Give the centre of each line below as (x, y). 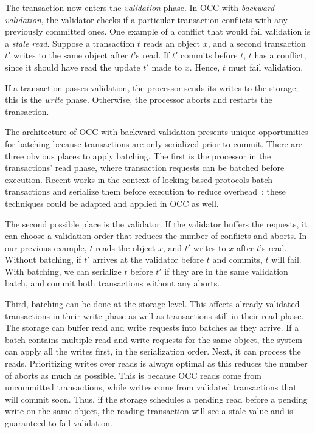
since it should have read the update (73, 67)
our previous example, (46, 247)
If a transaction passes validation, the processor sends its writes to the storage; (152, 87)
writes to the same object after (71, 55)
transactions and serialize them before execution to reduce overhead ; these (145, 191)
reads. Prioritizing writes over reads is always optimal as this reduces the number (156, 363)
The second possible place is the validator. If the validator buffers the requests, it (156, 223)
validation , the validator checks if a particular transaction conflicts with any (146, 19)
